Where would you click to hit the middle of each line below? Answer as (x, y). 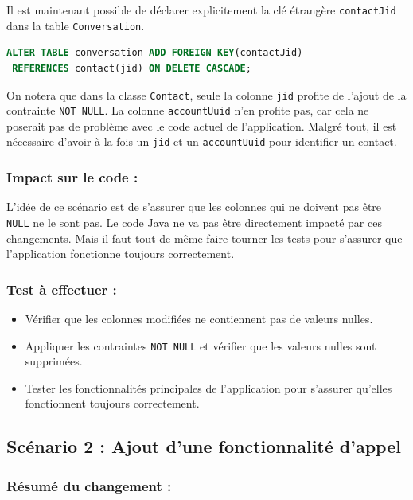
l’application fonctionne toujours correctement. (121, 254)
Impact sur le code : (72, 176)
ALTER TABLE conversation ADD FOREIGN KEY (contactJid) (155, 53)
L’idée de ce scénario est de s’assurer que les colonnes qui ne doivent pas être (194, 207)
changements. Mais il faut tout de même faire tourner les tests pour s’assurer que (205, 238)
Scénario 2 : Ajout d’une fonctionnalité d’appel (204, 446)
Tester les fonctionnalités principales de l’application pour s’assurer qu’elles (208, 387)
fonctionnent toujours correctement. (112, 403)
